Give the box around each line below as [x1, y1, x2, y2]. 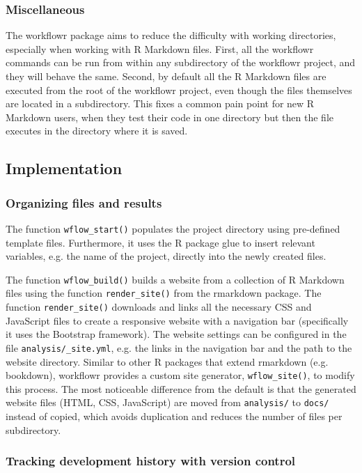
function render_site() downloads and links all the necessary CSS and [6, 300, 312, 314]
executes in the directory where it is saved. [6, 123, 188, 138]
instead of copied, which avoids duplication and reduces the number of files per [6, 409, 343, 424]
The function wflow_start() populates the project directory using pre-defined [6, 221, 340, 235]
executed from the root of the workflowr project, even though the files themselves [6, 82, 352, 97]
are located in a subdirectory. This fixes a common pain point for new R [6, 96, 315, 111]
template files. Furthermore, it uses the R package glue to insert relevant [6, 235, 315, 249]
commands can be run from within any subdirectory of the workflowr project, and [6, 55, 356, 70]
